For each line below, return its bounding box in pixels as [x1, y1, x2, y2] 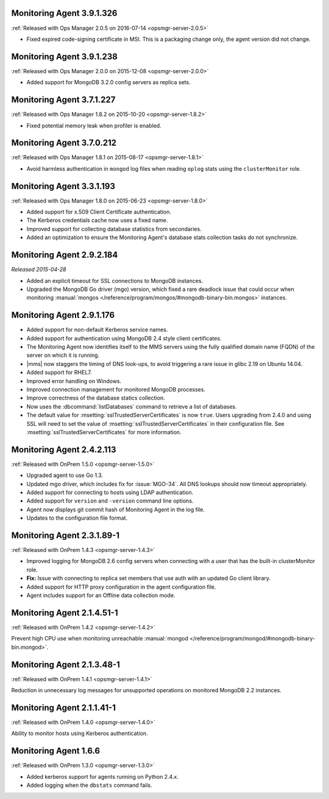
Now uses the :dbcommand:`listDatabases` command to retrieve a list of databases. [26, 403, 237, 410]
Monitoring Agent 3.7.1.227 [11, 95, 116, 105]
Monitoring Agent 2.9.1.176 [11, 310, 115, 320]
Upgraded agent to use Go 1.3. [26, 471, 104, 479]
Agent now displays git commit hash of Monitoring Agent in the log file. [26, 506, 205, 513]
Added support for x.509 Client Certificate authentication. [26, 208, 172, 216]
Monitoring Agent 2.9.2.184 [11, 250, 118, 260]
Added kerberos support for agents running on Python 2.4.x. [26, 773, 179, 780]
